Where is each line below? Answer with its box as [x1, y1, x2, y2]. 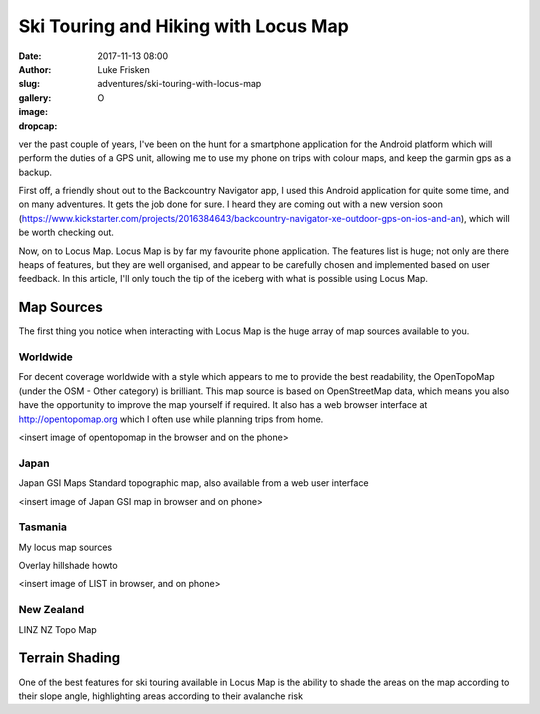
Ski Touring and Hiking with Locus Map [18, 15, 349, 37]
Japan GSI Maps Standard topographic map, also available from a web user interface [18, 477, 369, 489]
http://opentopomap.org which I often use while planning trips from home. [18, 413, 324, 425]
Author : [18, 63, 52, 75]
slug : [18, 78, 40, 90]
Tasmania [18, 520, 67, 534]
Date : [18, 50, 42, 62]
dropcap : [18, 120, 58, 132]
